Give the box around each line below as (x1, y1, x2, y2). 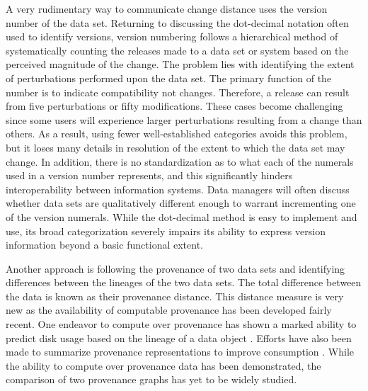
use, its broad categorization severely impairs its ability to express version (6, 223, 326, 238)
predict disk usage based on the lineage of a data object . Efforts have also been (6, 330, 352, 345)
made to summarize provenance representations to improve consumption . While (6, 344, 355, 359)
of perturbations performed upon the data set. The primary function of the (6, 70, 332, 85)
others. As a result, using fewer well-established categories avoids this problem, (6, 126, 347, 141)
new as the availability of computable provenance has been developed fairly (6, 302, 332, 317)
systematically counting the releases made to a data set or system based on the (6, 42, 349, 57)
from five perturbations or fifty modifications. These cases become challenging (6, 98, 343, 113)
